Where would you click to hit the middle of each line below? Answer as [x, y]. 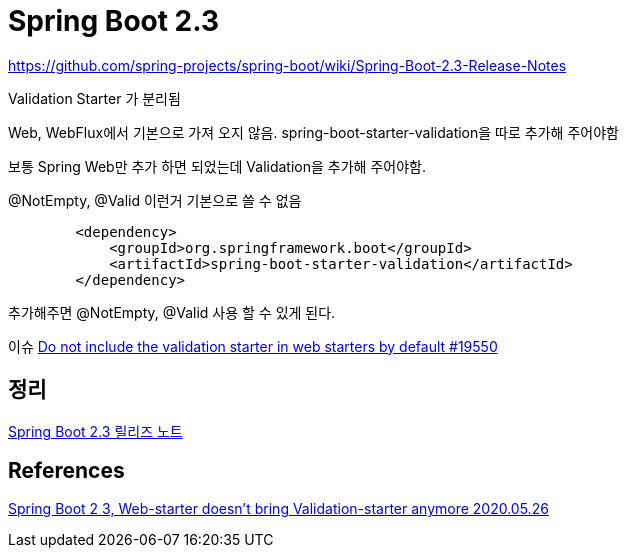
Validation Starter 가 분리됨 [94, 98]
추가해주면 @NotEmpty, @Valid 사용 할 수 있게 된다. [172, 312]
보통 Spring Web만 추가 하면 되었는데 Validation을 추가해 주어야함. [217, 166]
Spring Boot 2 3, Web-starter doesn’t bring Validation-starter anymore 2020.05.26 [278, 509]
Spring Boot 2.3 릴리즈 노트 [95, 431]
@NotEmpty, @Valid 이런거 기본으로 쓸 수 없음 [155, 200]
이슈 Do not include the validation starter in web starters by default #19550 [253, 346]
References [66, 471]
